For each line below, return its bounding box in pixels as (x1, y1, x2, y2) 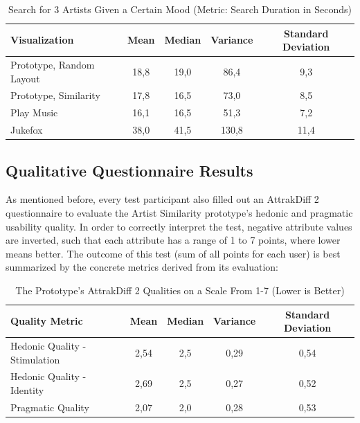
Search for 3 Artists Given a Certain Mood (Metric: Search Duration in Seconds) (8, 2, 352, 16)
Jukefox (10, 123, 43, 137)
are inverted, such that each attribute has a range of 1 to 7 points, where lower (6, 233, 341, 247)
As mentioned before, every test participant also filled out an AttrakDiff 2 (6, 192, 319, 206)
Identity (10, 383, 44, 397)
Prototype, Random (10, 57, 95, 72)
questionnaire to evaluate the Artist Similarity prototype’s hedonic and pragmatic (6, 206, 353, 220)
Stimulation (10, 352, 60, 366)
